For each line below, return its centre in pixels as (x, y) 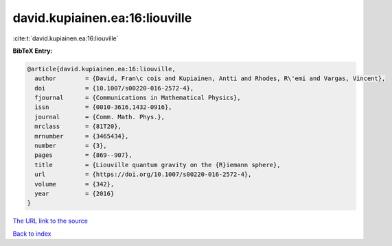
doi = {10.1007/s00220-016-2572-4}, (114, 88)
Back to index (32, 234)
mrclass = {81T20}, (78, 126)
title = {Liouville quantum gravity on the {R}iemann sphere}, (158, 165)
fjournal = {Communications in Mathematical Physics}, (138, 98)
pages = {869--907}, (84, 155)
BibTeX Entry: (33, 51)
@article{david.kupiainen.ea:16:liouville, (102, 69)
